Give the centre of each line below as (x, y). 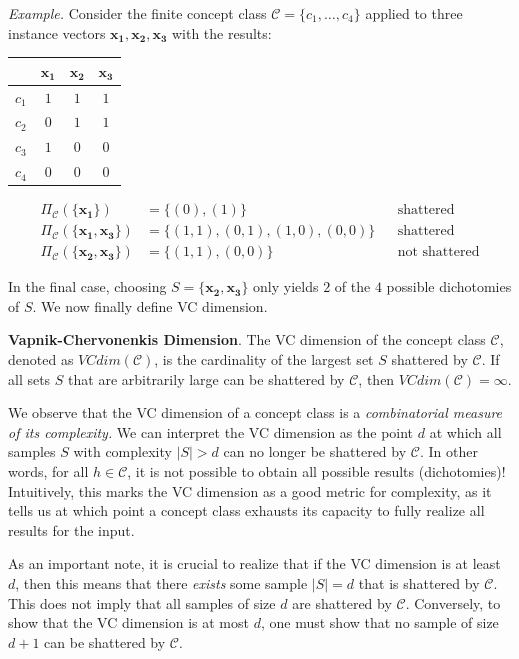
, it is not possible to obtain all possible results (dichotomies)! (316, 471)
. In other (448, 451)
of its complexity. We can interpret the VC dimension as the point (211, 431)
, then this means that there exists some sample (161, 582)
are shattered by (342, 602)
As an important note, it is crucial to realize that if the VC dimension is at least (254, 563)
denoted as (41, 359)
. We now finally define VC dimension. (150, 305)
